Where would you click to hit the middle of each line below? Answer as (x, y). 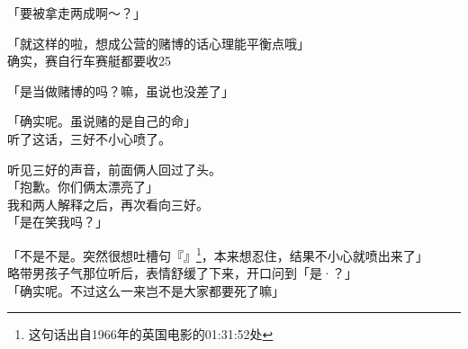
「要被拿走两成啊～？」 (76, 13)
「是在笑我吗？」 (58, 222)
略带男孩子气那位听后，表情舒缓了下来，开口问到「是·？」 (182, 273)
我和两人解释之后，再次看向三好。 (108, 204)
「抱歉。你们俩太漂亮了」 (83, 187)
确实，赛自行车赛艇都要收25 (89, 61)
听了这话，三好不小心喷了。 (89, 138)
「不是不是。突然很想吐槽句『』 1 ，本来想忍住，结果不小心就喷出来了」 (218, 254)
